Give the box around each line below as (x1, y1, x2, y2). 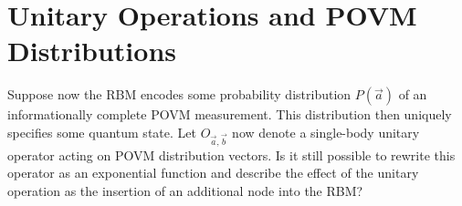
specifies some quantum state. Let (7, 122, 196, 141)
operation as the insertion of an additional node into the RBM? (7, 180, 363, 200)
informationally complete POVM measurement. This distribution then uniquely (7, 105, 452, 124)
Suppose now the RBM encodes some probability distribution (7, 85, 352, 104)
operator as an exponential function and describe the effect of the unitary (7, 163, 419, 182)
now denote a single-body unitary (232, 122, 420, 141)
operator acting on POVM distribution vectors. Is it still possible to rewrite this (7, 145, 456, 164)
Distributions (7, 32, 176, 69)
